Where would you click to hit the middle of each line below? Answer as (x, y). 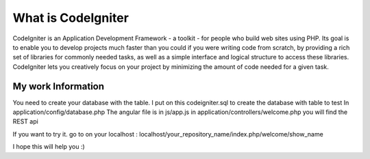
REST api (26, 121)
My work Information (59, 86)
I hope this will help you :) (49, 147)
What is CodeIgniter (71, 18)
